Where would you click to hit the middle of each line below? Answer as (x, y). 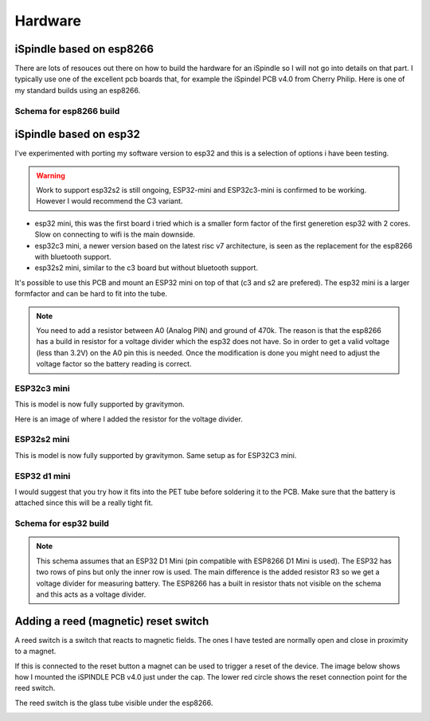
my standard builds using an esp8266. (78, 90)
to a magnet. (35, 651)
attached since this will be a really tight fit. (84, 503)
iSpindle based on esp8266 (84, 49)
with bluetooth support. (73, 257)
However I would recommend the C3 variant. (109, 201)
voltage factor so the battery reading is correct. (114, 364)
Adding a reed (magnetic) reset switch (112, 621)
